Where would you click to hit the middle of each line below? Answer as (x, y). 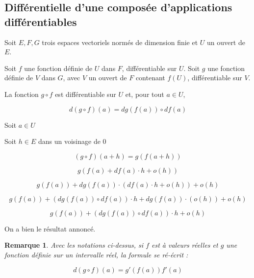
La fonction (22, 94)
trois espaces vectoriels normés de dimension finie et (120, 42)
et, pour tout (145, 94)
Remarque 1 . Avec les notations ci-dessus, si (74, 245)
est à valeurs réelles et (185, 245)
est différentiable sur (86, 94)
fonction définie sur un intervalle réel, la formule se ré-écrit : (96, 254)
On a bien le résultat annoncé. (50, 228)
